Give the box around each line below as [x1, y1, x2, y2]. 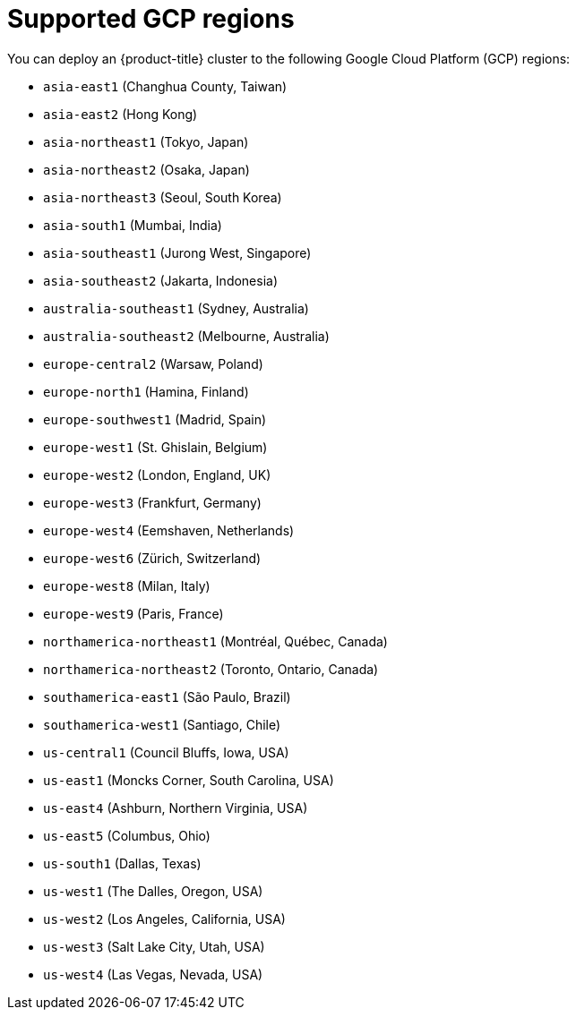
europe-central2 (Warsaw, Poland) [43, 355, 263, 372]
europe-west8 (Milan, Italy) [43, 577, 211, 594]
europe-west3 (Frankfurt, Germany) [43, 494, 262, 510]
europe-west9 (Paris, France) [43, 605, 224, 621]
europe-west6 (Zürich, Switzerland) [43, 550, 262, 566]
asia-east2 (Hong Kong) [43, 106, 198, 122]
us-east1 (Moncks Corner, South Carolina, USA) [43, 772, 334, 788]
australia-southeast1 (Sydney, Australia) [43, 300, 309, 316]
